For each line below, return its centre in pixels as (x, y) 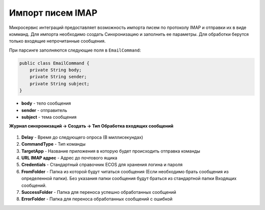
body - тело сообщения (46, 104)
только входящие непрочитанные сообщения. (57, 41)
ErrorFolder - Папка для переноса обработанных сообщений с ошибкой (97, 199)
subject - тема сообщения (49, 117)
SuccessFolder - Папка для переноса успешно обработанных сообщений (99, 192)
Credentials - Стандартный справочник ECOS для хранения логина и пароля (102, 165)
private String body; (56, 70)
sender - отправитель (44, 110)
